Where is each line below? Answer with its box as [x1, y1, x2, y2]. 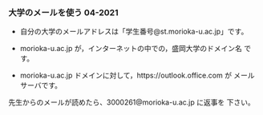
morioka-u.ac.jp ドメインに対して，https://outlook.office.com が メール [19, 70, 255, 81]
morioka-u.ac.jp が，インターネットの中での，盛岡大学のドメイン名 [19, 44, 243, 54]
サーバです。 [19, 81, 63, 90]
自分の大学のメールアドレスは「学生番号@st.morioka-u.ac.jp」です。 [19, 26, 249, 37]
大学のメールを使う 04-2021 [8, 6, 119, 18]
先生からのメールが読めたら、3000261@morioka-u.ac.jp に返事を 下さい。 [8, 97, 255, 107]
